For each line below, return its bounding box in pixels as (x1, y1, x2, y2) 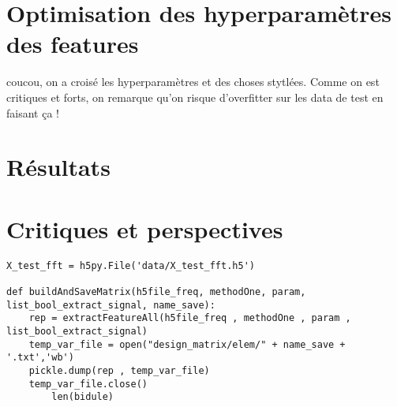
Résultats (6, 151, 110, 183)
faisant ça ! (6, 104, 59, 121)
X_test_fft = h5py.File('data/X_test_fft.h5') (6, 260, 255, 271)
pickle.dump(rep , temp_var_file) (28, 364, 210, 376)
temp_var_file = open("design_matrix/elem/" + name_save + (28, 338, 346, 350)
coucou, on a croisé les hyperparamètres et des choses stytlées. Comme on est (6, 73, 380, 90)
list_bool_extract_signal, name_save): (6, 299, 215, 311)
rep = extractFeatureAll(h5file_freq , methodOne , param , (28, 312, 351, 324)
